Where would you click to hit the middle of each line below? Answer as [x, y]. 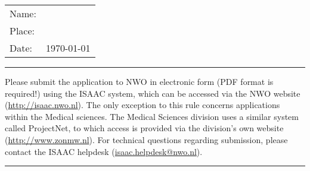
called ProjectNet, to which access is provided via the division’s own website [144, 128]
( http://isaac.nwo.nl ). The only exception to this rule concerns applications [142, 105]
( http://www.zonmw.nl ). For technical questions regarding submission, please [146, 139]
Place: [22, 31]
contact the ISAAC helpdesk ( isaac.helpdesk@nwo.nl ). [104, 151]
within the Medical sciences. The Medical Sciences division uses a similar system [152, 116]
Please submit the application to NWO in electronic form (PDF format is [139, 81]
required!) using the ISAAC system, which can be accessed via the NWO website [153, 93]
